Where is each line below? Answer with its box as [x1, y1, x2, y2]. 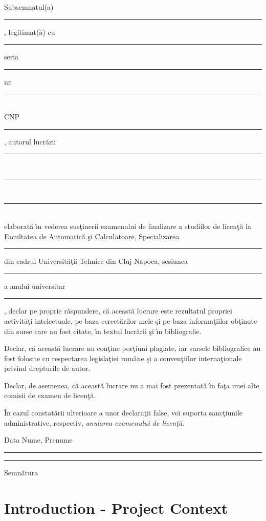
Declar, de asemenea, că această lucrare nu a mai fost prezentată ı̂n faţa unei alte [4, 380, 259, 390]
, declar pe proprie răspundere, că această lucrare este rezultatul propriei [4, 305, 232, 316]
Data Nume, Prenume [4, 434, 73, 445]
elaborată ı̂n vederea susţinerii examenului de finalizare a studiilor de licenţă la [4, 220, 252, 231]
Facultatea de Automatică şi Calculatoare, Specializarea [4, 231, 180, 241]
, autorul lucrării [4, 136, 56, 147]
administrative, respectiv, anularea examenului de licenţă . [4, 417, 185, 428]
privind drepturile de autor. [4, 363, 91, 373]
